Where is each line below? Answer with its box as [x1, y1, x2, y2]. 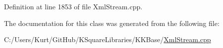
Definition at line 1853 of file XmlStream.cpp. [4, 1, 143, 11]
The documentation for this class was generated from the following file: [4, 18, 220, 28]
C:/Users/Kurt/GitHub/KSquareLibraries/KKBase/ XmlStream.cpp [4, 34, 211, 45]
